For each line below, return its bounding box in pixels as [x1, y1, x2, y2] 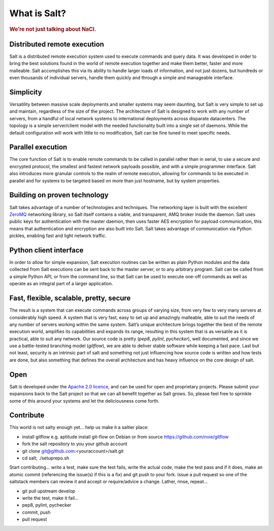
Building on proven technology [9, 191, 109, 200]
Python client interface [9, 246, 84, 254]
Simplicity [9, 88, 43, 96]
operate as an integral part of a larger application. [9, 281, 113, 287]
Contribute [9, 411, 45, 420]
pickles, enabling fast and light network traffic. [9, 233, 107, 239]
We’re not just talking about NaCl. [9, 25, 96, 32]
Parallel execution [9, 143, 67, 152]
